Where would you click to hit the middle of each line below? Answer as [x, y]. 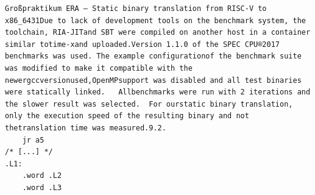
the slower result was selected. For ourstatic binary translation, [149, 104]
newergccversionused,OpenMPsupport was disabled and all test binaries [153, 80]
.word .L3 [42, 187]
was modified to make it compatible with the [99, 68]
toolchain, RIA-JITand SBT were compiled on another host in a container [158, 33]
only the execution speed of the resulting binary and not [127, 116]
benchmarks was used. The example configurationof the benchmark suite [153, 56]
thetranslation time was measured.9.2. [86, 128]
